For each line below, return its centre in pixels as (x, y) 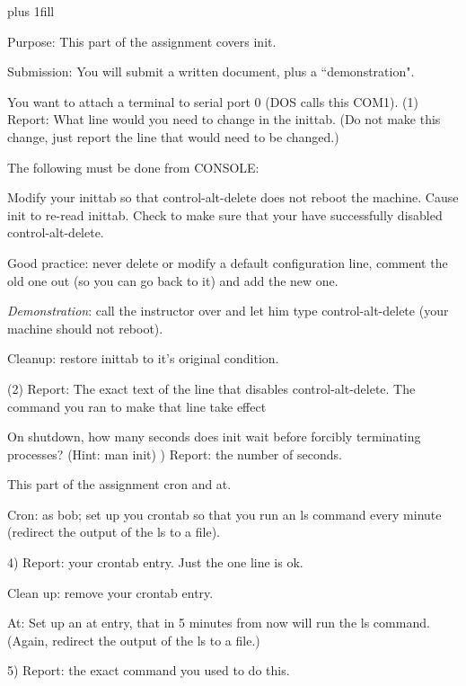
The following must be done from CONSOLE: (133, 167)
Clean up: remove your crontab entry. (110, 592)
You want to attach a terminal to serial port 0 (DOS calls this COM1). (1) (213, 101)
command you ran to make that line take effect (137, 406)
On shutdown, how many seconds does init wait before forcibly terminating (214, 437)
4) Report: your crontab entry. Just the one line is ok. (155, 562)
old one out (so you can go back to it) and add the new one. (173, 280)
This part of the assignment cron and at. (119, 484)
